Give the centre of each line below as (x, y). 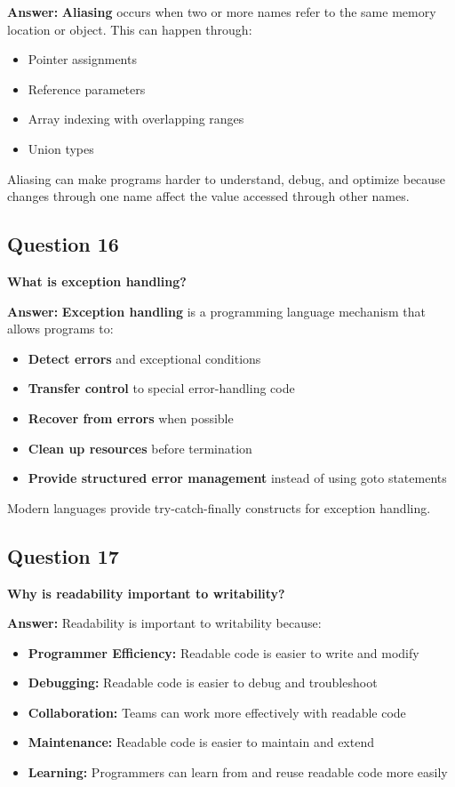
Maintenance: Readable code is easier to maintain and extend (201, 742)
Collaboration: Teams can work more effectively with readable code (217, 712)
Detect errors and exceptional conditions (144, 358)
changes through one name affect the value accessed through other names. (208, 196)
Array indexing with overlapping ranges (136, 119)
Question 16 (63, 244)
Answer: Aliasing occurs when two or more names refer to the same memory (222, 12)
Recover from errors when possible (131, 418)
